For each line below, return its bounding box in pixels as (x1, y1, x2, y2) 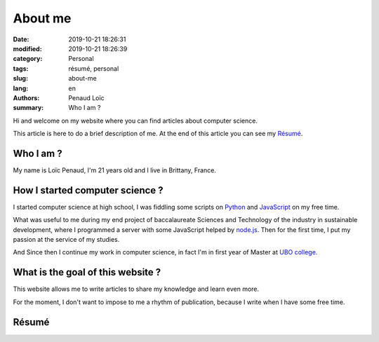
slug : (13, 74, 28, 83)
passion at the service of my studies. (13, 235, 120, 244)
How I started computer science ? (13, 184, 164, 196)
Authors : (13, 93, 40, 102)
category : (13, 55, 43, 63)
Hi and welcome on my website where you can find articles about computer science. (13, 116, 258, 125)
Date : (13, 35, 29, 43)
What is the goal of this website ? (13, 266, 161, 278)
